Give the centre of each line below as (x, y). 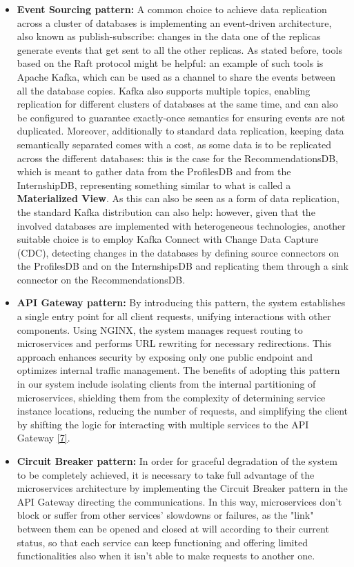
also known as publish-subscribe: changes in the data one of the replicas (169, 36)
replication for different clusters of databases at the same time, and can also (177, 104)
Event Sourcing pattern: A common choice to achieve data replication (172, 9)
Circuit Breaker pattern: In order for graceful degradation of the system (177, 461)
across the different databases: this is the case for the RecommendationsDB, (177, 158)
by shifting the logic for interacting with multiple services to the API (163, 424)
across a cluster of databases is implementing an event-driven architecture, (174, 22)
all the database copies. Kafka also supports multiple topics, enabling (164, 90)
